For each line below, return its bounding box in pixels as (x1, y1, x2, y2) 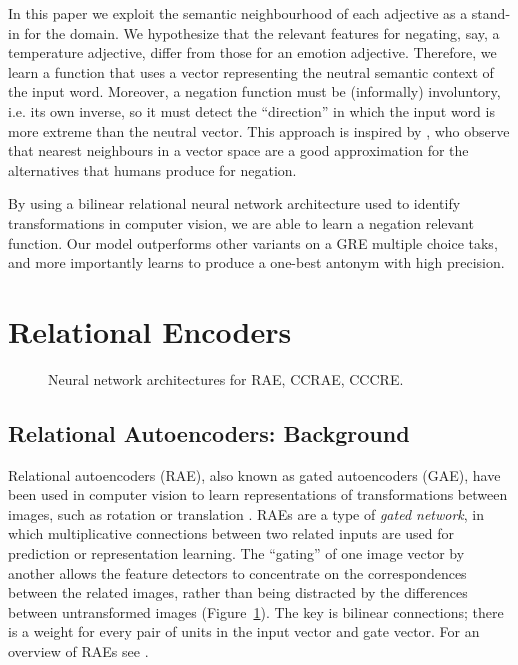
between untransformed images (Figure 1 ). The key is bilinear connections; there (8, 601, 504, 622)
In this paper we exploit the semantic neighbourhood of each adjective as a (8, 3, 468, 23)
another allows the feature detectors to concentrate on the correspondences (8, 562, 467, 583)
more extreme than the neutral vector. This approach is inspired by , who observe (8, 120, 510, 141)
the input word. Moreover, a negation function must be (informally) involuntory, (8, 81, 501, 102)
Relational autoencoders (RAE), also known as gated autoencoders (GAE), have (8, 464, 501, 485)
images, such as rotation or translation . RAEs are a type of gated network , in (8, 503, 485, 524)
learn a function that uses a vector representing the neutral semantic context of (8, 61, 494, 82)
